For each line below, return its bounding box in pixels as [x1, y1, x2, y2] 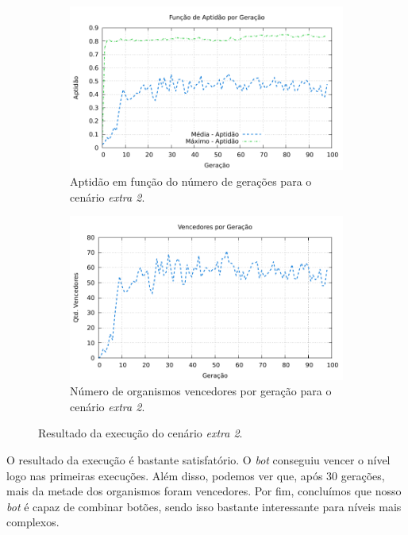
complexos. [6, 514, 60, 530]
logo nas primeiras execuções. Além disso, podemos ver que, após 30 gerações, [6, 467, 385, 483]
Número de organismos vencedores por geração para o [70, 383, 332, 399]
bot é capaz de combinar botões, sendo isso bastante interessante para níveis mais [6, 498, 402, 514]
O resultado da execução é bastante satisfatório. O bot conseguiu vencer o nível [6, 451, 391, 468]
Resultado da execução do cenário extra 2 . [38, 425, 243, 441]
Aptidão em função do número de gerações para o [70, 172, 312, 189]
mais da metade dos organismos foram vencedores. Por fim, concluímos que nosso [6, 483, 402, 499]
